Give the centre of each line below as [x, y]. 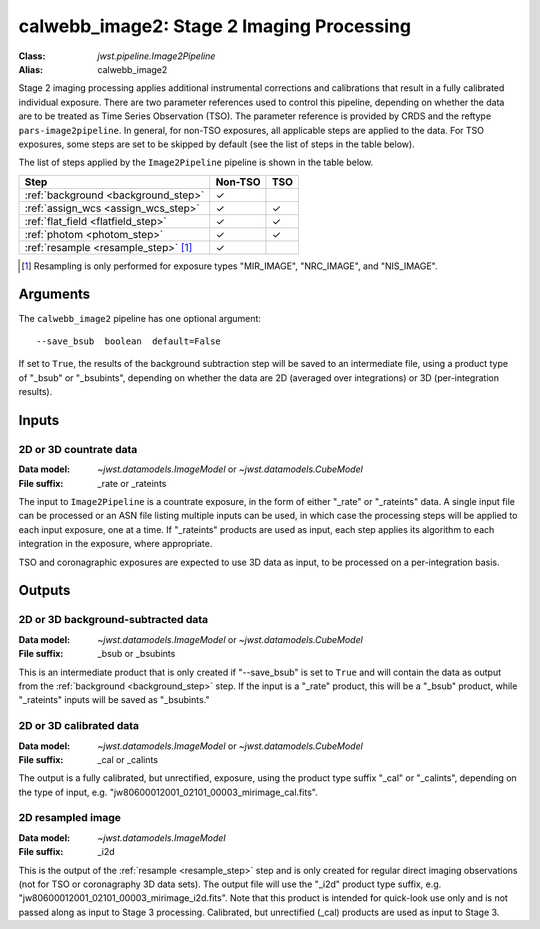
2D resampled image [70, 818]
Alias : [31, 69]
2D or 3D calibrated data [79, 726]
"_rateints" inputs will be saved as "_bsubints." [114, 700]
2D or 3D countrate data [78, 449]
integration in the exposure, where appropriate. [115, 544]
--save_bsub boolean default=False [129, 341]
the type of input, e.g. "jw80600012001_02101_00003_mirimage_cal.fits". [168, 792]
